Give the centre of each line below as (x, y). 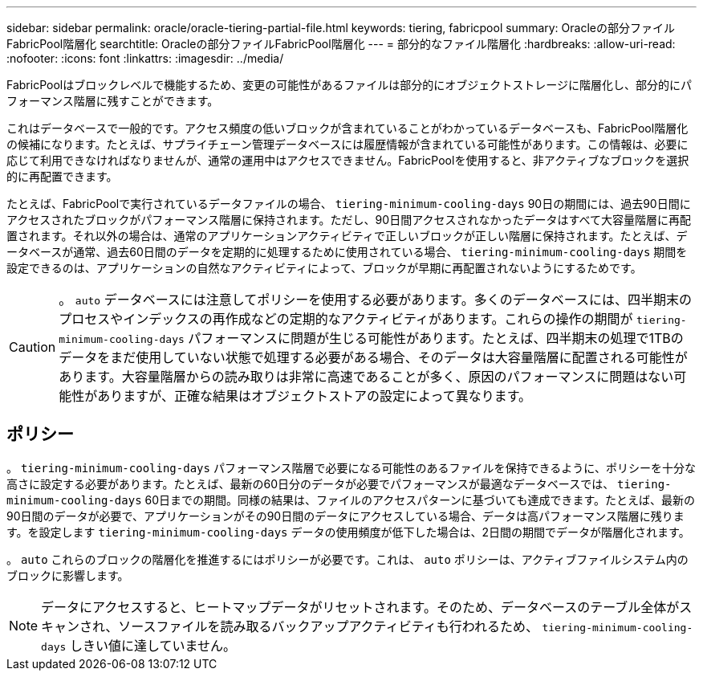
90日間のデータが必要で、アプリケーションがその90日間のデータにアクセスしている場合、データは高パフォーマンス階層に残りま (345, 516)
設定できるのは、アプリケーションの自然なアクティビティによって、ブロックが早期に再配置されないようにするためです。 (324, 268)
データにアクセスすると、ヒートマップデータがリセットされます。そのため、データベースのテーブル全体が (360, 607)
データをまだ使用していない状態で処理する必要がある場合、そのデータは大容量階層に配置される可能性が (373, 357)
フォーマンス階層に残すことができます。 (113, 101)
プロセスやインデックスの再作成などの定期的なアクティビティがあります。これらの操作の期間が (346, 319)
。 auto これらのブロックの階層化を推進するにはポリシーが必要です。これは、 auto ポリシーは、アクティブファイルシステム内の (347, 559)
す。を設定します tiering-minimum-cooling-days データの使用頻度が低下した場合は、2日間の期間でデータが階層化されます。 (348, 532)
